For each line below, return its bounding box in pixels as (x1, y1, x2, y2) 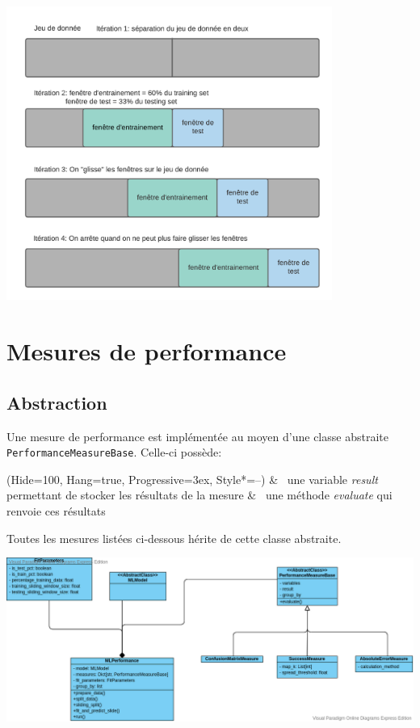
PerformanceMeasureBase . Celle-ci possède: (6, 444, 222, 461)
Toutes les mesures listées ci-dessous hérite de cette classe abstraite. (6, 529, 342, 546)
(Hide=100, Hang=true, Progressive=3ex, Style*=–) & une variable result (6, 470, 378, 487)
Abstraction (6, 389, 107, 414)
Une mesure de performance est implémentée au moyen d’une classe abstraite (6, 427, 388, 444)
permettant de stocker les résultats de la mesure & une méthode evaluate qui (6, 486, 393, 503)
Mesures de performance (6, 335, 287, 368)
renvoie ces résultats (6, 503, 106, 520)
